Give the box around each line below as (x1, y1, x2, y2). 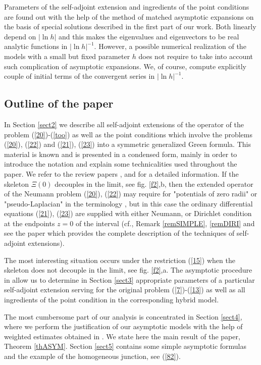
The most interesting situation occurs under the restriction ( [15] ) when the (4, 254, 235, 265)
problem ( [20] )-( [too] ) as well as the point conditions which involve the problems (4, 129, 252, 139)
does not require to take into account (138, 50, 253, 61)
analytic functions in (4, 41, 68, 51)
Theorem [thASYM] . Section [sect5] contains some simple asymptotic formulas (4, 341, 247, 351)
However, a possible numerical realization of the (98, 41, 246, 51)
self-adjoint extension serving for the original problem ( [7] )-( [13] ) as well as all (4, 284, 245, 295)
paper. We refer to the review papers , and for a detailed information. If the (4, 168, 239, 179)
